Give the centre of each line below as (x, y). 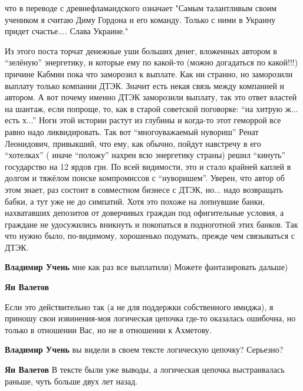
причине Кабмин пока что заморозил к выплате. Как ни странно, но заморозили (149, 73)
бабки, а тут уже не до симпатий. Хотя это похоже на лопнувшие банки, (135, 201)
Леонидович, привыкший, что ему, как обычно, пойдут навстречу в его (133, 143)
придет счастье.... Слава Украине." (67, 31)
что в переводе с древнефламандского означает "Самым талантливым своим (141, 8)
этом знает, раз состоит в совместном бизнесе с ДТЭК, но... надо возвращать (144, 189)
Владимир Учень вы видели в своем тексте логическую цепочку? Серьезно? (144, 349)
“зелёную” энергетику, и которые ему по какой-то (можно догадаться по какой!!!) (151, 62)
